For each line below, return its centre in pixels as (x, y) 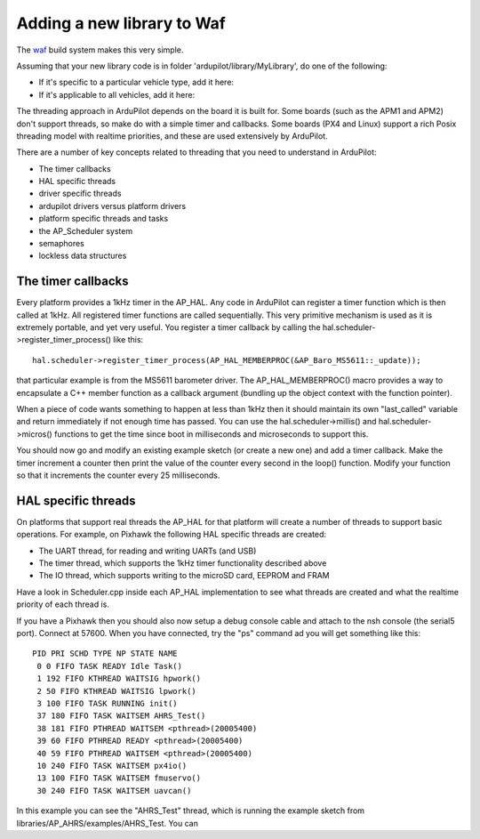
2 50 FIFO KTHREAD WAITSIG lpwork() (117, 691)
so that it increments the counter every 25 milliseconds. (118, 475)
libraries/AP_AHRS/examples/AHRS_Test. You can (108, 823)
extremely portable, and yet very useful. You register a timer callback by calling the (168, 327)
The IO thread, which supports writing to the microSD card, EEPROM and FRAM (184, 576)
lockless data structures (83, 256)
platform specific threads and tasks (104, 219)
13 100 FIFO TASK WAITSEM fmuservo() (119, 778)
